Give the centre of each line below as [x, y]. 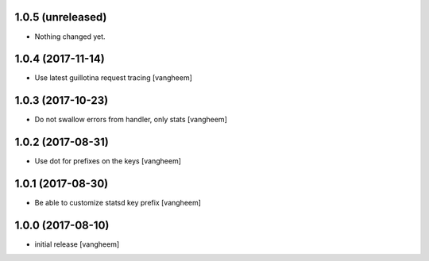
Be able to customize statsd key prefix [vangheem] [118, 203]
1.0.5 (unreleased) [61, 17]
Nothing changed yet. [70, 36]
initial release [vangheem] [77, 244]
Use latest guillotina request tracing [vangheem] [113, 78]
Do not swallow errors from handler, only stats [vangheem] [131, 120]
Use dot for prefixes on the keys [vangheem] [108, 161]
